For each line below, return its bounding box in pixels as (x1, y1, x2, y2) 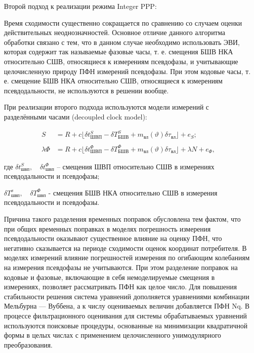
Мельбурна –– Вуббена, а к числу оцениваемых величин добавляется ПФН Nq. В (4, 301, 250, 311)
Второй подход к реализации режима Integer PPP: (4, 1, 157, 11)
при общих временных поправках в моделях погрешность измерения (4, 223, 211, 234)
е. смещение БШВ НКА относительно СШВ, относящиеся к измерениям (4, 76, 223, 86)
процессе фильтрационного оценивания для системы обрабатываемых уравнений (4, 310, 247, 320)
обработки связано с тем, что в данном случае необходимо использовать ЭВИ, (4, 37, 240, 47)
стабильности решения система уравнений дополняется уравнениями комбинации (4, 291, 250, 301)
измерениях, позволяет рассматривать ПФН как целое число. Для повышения (4, 281, 237, 292)
